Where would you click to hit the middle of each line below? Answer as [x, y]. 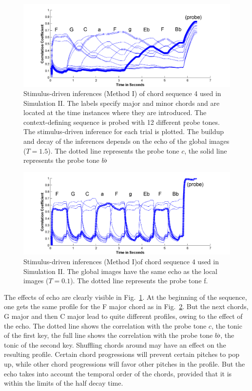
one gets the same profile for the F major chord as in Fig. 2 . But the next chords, [126, 306]
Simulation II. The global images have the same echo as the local [121, 271]
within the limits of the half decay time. [64, 383]
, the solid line [206, 150]
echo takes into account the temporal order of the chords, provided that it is [118, 373]
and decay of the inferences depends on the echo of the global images [126, 141]
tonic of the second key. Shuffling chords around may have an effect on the [115, 344]
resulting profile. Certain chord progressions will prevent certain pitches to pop [122, 354]
